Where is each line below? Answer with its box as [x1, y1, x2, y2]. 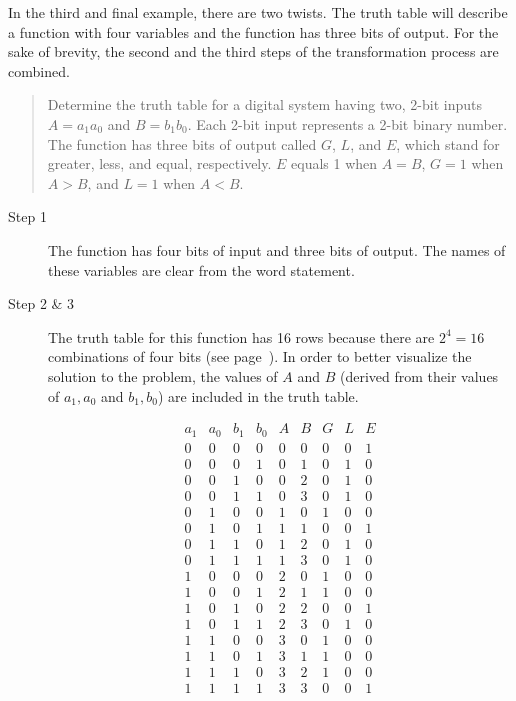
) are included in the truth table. [157, 385, 359, 406]
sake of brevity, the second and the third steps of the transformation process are [8, 41, 499, 62]
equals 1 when [291, 153, 378, 174]
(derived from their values [340, 365, 499, 386]
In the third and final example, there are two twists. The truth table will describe [8, 2, 508, 22]
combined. [8, 60, 70, 81]
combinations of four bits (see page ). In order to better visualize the [48, 346, 472, 367]
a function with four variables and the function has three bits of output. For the [8, 21, 499, 42]
